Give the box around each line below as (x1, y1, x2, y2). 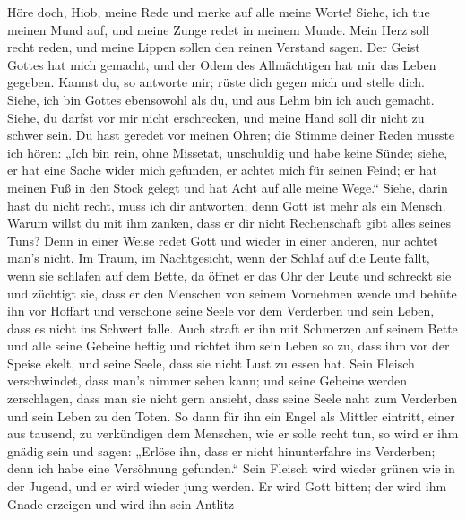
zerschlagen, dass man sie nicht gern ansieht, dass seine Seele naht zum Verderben (7, 389, 458, 408)
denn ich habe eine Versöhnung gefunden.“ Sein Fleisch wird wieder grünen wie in (7, 459, 455, 478)
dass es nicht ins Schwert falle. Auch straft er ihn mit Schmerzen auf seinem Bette (7, 318, 458, 337)
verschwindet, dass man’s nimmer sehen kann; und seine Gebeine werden (7, 371, 407, 390)
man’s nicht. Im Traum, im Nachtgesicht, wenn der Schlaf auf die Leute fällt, (7, 248, 430, 267)
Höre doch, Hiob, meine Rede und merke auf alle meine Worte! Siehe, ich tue (7, 3, 430, 21)
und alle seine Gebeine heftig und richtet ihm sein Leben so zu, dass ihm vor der (7, 336, 450, 355)
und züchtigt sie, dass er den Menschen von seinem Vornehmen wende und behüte (7, 283, 457, 302)
